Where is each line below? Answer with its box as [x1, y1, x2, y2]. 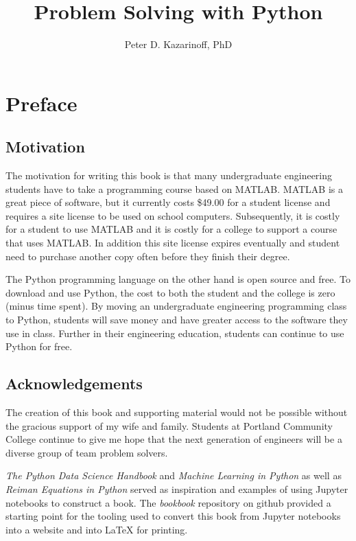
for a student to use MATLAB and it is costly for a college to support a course [5, 222, 337, 236]
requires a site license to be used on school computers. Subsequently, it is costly [5, 208, 340, 222]
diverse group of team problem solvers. [5, 445, 168, 459]
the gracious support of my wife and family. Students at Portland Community [5, 418, 333, 433]
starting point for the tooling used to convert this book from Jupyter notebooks [5, 509, 341, 523]
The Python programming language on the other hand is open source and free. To [5, 272, 351, 286]
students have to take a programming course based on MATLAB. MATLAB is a [5, 181, 344, 196]
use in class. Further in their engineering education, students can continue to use [5, 325, 344, 340]
